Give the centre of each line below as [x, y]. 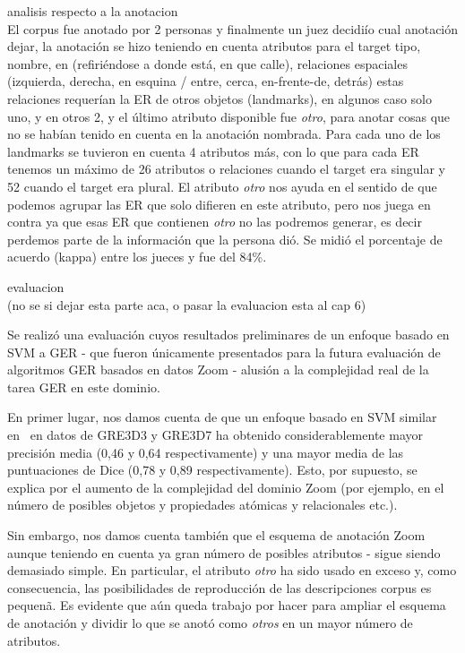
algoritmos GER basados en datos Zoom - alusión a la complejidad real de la [218, 369]
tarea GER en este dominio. [84, 387]
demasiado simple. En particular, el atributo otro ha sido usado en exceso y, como [232, 570]
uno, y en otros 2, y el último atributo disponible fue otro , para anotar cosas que [229, 116]
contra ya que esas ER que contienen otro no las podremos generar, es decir [215, 222]
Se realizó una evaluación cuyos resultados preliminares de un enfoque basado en [228, 335]
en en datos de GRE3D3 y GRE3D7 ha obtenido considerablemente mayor [215, 435]
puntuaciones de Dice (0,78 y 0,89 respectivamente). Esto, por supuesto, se [212, 470]
